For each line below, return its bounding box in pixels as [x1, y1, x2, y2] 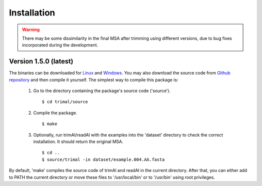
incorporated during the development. [22, 42, 98, 48]
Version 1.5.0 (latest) [9, 57, 74, 65]
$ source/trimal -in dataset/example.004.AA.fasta [42, 156, 165, 162]
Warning [22, 27, 40, 32]
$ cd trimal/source [42, 99, 88, 105]
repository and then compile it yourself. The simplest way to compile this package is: [9, 77, 179, 82]
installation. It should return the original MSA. [33, 139, 124, 144]
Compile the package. [33, 109, 78, 116]
